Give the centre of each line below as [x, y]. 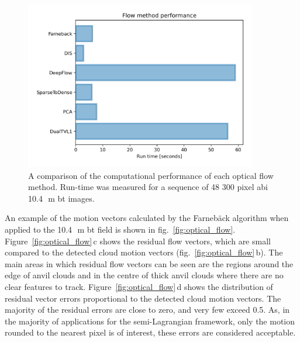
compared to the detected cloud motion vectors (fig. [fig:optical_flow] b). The [144, 252]
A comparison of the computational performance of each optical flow [151, 175]
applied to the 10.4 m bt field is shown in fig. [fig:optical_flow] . [120, 229]
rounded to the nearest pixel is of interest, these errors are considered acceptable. [150, 332]
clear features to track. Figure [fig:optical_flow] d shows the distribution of [139, 286]
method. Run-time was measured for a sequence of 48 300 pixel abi [148, 187]
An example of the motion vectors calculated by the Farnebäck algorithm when [147, 218]
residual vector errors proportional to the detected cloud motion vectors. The [143, 298]
